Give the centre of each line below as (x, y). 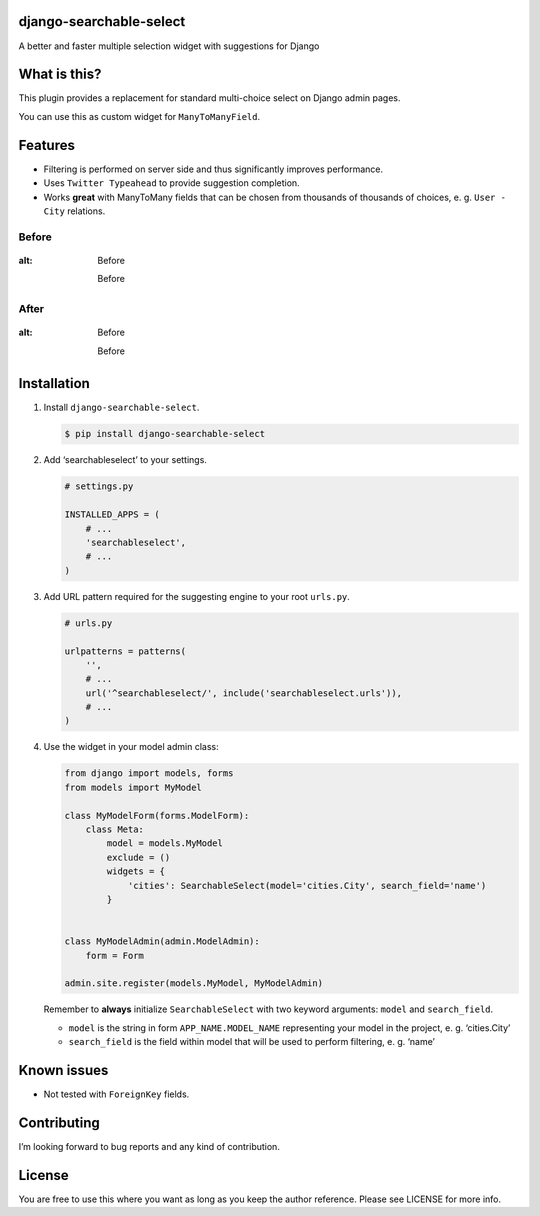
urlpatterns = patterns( (125, 651)
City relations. (74, 211)
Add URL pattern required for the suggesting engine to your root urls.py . (196, 596)
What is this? (60, 74)
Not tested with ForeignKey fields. (116, 1094)
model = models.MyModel (165, 843)
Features (46, 145)
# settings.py (99, 486)
